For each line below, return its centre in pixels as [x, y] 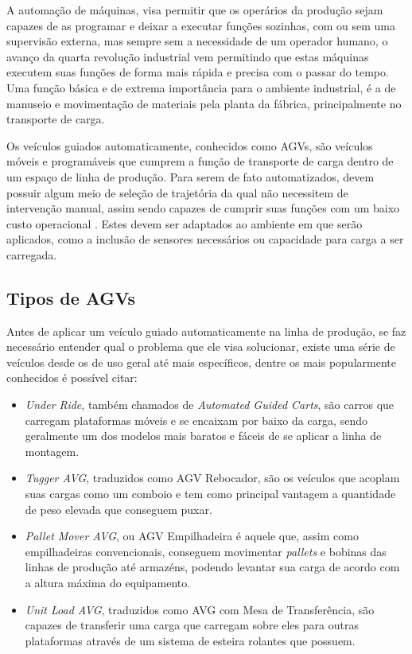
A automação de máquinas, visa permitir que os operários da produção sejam [195, 10]
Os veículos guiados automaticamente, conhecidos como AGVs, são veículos [190, 145]
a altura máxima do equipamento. [108, 583]
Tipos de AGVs [71, 297]
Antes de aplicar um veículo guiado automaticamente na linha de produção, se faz [206, 331]
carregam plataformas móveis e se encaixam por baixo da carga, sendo [196, 420]
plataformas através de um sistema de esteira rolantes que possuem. [190, 640]
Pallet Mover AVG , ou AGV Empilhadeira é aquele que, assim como [192, 536]
